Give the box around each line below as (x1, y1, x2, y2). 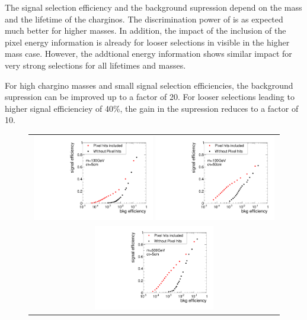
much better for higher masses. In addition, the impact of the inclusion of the (5, 24, 286, 37)
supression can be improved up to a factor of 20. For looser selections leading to (5, 90, 295, 103)
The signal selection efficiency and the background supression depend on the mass (5, 1, 302, 13)
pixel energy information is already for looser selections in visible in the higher (5, 35, 290, 48)
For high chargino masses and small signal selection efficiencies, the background (5, 79, 293, 91)
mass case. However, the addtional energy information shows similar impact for (5, 47, 292, 60)
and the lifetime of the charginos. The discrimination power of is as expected (5, 12, 283, 25)
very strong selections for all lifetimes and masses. (5, 59, 186, 71)
